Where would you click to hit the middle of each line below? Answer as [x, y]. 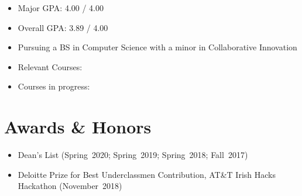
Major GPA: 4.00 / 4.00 [61, 8]
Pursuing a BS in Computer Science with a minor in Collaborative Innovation [157, 47]
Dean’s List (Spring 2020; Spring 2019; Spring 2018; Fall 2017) [133, 155]
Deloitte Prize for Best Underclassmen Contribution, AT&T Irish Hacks [147, 174]
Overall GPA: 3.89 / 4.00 [63, 27]
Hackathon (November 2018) [70, 186]
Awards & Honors [78, 127]
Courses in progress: [54, 86]
